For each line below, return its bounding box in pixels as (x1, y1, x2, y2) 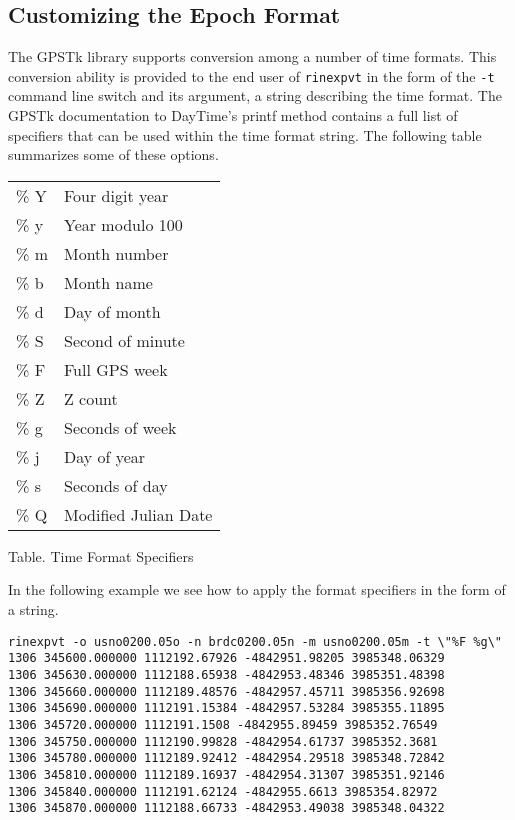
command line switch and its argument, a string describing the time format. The (8, 85, 502, 106)
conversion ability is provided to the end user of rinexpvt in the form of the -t (8, 65, 495, 86)
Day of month (63, 299, 161, 323)
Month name (63, 270, 153, 294)
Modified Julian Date (63, 502, 213, 526)
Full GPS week (63, 357, 168, 381)
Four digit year (63, 183, 169, 207)
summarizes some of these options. (8, 144, 219, 165)
